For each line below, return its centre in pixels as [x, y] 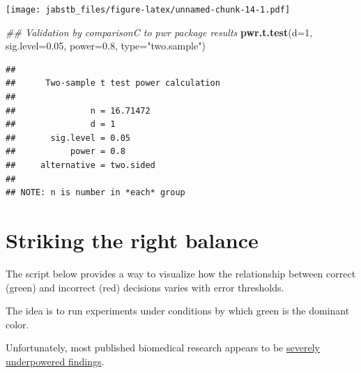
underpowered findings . [55, 361]
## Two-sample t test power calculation [113, 83]
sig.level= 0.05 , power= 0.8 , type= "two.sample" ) [106, 46]
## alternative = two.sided [80, 165]
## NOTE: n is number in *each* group [95, 193]
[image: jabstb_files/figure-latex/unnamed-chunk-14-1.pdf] [148, 10]
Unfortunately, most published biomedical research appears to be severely [163, 348]
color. [17, 324]
